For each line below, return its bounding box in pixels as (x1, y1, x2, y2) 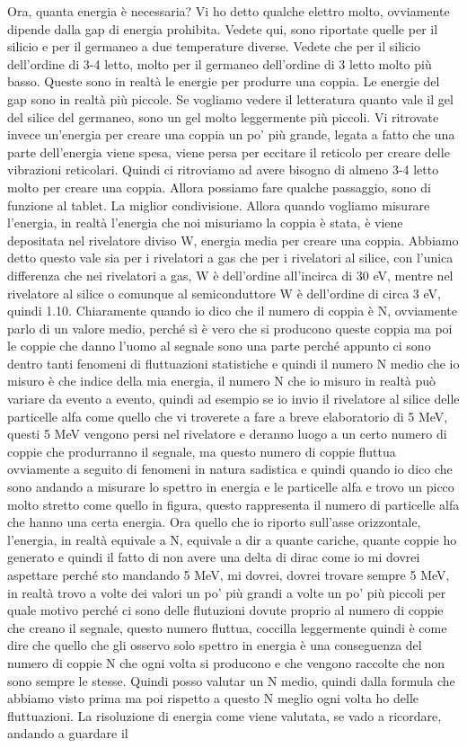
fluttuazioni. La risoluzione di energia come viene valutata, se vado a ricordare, (7, 706, 442, 725)
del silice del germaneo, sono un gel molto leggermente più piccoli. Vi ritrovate (7, 107, 439, 126)
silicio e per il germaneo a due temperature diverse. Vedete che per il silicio (7, 37, 421, 56)
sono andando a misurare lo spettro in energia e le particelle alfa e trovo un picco (7, 477, 454, 496)
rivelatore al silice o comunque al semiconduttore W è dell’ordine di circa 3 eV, (7, 283, 441, 302)
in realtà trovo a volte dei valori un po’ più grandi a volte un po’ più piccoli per (7, 583, 446, 601)
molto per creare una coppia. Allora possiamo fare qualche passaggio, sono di (7, 177, 431, 196)
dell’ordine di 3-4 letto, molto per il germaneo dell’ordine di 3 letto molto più (7, 54, 432, 73)
